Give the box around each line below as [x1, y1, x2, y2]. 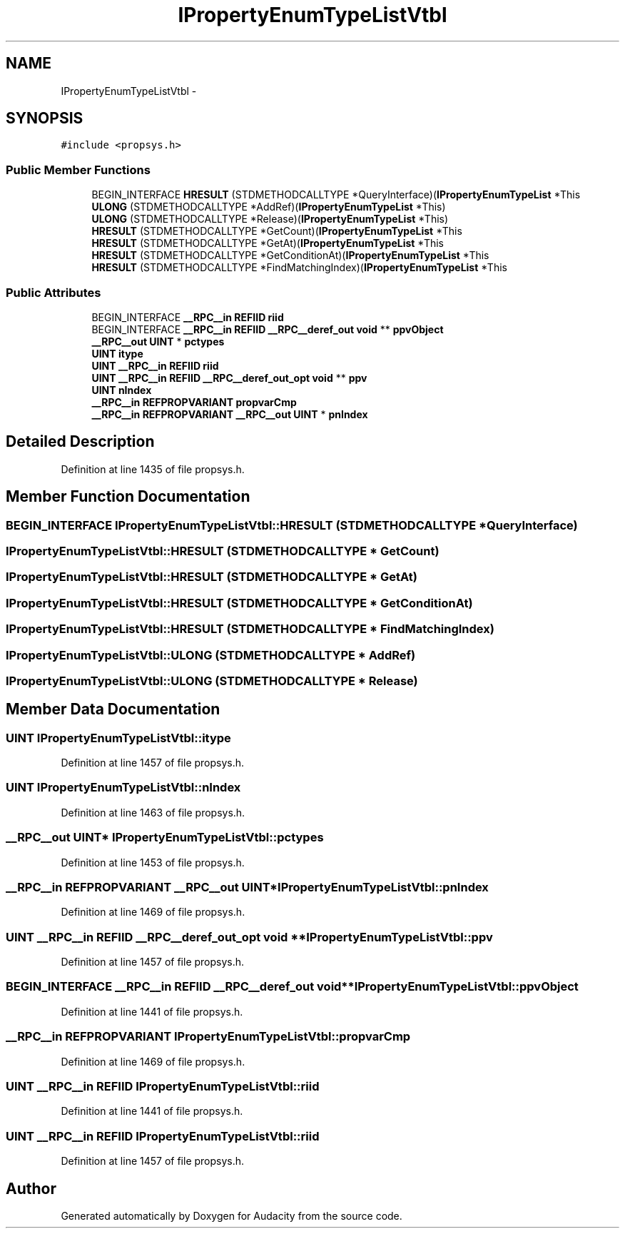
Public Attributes [6, 285, 101, 300]
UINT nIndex [91, 383, 152, 396]
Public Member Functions [6, 162, 151, 177]
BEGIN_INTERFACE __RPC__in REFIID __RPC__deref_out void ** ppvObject [91, 323, 444, 335]
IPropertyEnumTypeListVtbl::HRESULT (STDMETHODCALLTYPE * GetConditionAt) [6, 595, 473, 610]
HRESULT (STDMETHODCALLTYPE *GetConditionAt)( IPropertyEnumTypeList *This [91, 249, 489, 262]
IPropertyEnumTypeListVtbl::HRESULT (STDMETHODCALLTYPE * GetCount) [6, 544, 439, 558]
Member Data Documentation [6, 700, 220, 719]
